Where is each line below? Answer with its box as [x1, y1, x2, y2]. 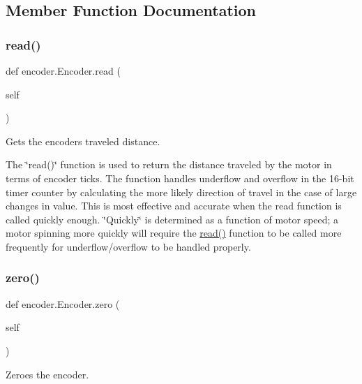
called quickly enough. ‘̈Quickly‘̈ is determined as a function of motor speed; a [6, 212, 339, 226]
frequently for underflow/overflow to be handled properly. [6, 239, 251, 253]
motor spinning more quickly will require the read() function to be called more [6, 226, 342, 240]
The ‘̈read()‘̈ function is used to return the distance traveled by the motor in [6, 157, 332, 172]
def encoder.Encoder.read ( [6, 64, 121, 77]
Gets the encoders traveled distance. [6, 133, 160, 148]
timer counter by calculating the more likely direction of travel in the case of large [6, 184, 357, 199]
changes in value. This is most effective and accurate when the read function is [6, 198, 342, 213]
